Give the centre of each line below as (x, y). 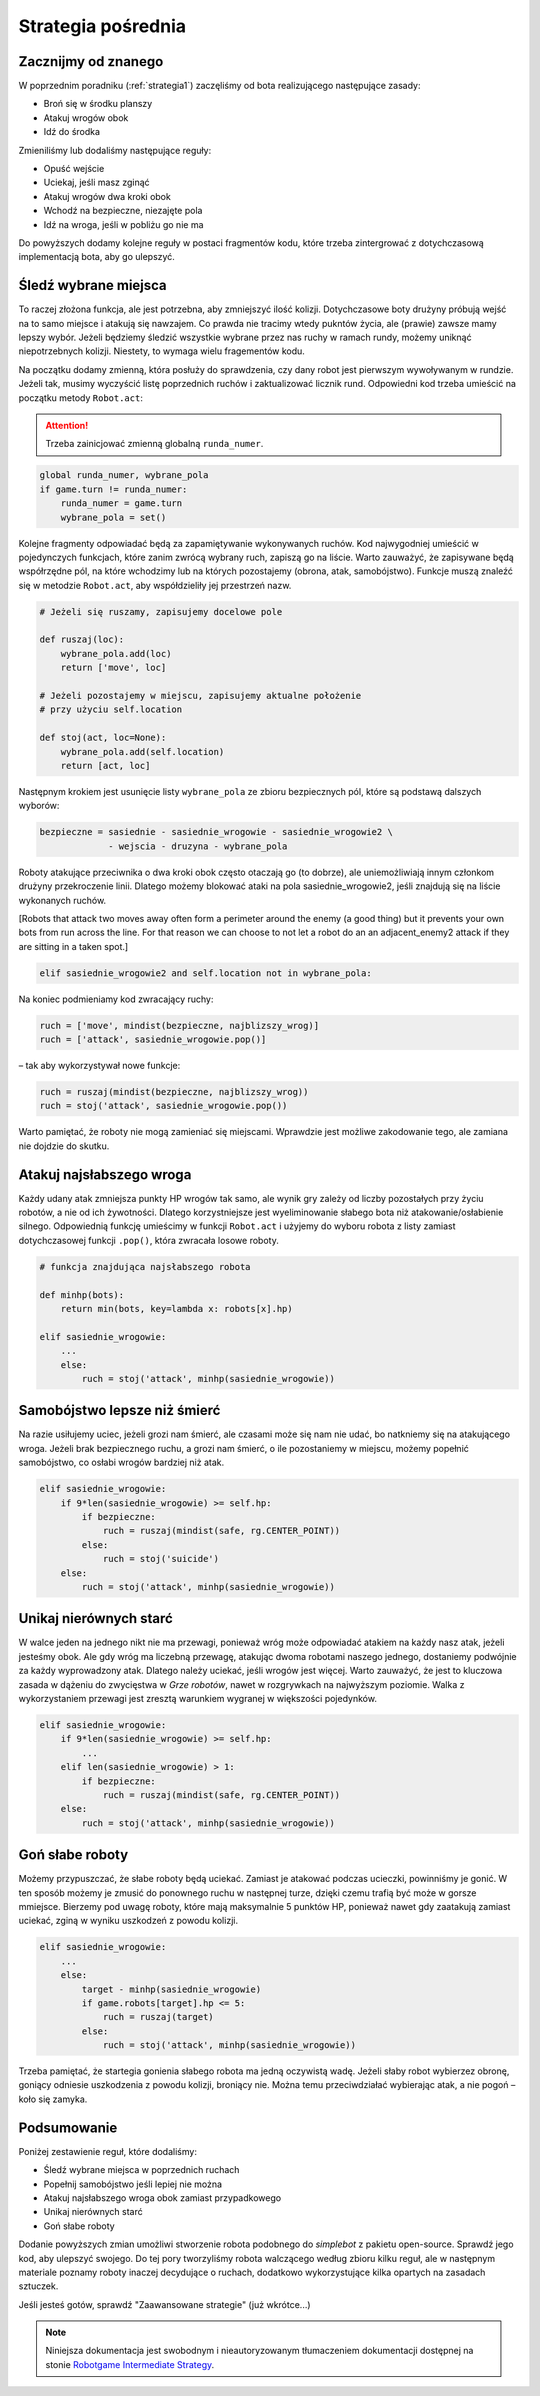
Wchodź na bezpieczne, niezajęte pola (123, 211)
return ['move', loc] (113, 668)
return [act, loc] (105, 765)
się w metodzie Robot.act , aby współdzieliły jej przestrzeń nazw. (155, 585)
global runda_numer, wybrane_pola (124, 475)
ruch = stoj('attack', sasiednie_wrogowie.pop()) (163, 1106)
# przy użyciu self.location (111, 709)
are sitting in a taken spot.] (73, 946)
